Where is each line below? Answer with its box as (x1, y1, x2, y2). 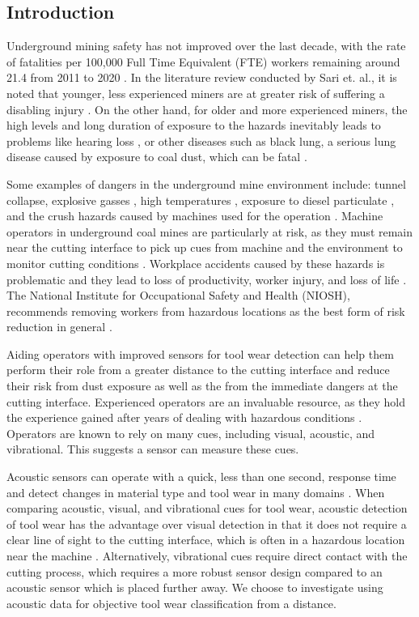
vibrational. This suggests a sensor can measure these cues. (6, 440, 299, 457)
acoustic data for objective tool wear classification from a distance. (6, 594, 336, 611)
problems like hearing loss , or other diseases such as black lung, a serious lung (6, 132, 396, 149)
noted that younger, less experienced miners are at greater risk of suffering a (6, 84, 385, 101)
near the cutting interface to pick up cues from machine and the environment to (6, 239, 403, 256)
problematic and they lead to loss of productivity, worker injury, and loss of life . (6, 270, 407, 287)
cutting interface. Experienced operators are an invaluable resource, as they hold (6, 393, 406, 410)
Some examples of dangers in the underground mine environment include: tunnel (6, 175, 406, 192)
